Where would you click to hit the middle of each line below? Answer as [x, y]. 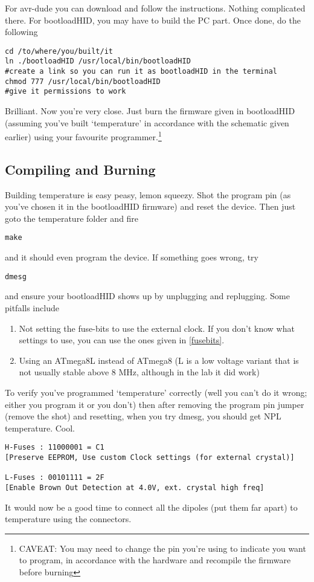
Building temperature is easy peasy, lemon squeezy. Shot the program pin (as [148, 194]
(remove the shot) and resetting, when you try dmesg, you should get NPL [143, 416]
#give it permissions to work [66, 92]
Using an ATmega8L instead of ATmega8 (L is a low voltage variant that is [159, 360]
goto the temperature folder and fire [72, 218]
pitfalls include [32, 307]
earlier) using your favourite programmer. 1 [83, 136]
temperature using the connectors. [68, 519]
